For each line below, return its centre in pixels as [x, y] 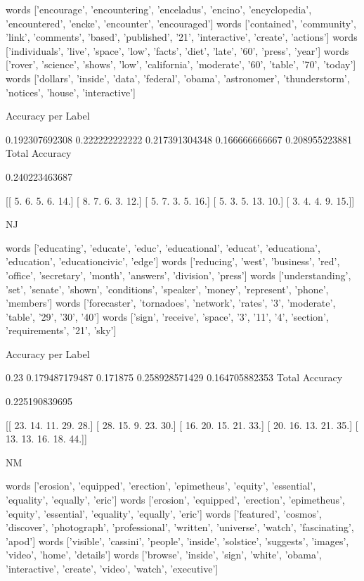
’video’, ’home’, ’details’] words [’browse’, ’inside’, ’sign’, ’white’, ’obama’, [164, 555]
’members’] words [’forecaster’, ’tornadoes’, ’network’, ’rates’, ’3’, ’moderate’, [171, 303]
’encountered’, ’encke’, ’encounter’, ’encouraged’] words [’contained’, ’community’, [181, 23]
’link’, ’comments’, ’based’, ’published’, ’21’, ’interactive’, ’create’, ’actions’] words [182, 37]
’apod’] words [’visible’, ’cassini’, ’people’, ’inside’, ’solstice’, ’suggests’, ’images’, [177, 541]
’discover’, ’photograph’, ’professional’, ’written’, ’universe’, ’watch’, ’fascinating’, [180, 527]
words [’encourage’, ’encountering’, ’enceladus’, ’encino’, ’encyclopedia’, [159, 9]
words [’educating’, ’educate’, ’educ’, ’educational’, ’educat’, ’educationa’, [163, 247]
